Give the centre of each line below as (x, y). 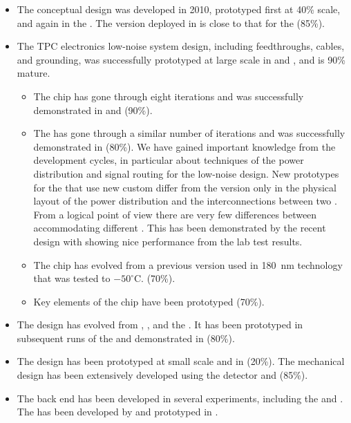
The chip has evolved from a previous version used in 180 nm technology (188, 264)
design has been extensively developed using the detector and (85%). (162, 375)
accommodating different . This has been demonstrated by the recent (180, 228)
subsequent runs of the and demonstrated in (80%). (126, 338)
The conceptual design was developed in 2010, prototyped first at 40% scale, (179, 9)
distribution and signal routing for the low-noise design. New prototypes (186, 173)
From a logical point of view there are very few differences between (175, 214)
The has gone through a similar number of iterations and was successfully (189, 133)
